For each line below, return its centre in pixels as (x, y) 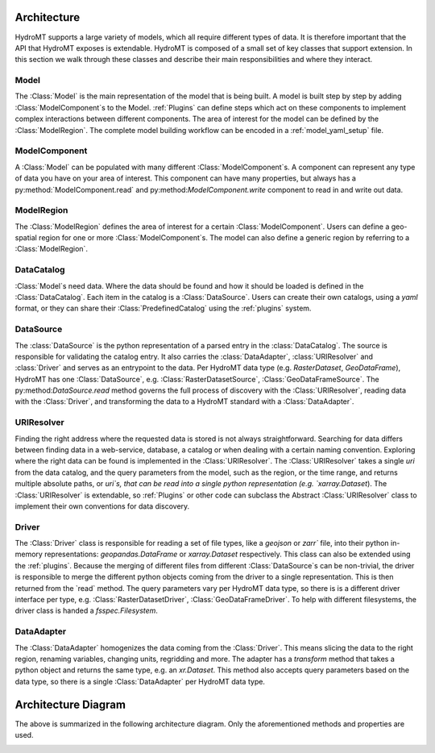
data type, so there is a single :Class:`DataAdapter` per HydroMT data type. (140, 681)
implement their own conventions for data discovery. (102, 506)
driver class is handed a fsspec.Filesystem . (87, 611)
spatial (26, 238)
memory (29, 554)
